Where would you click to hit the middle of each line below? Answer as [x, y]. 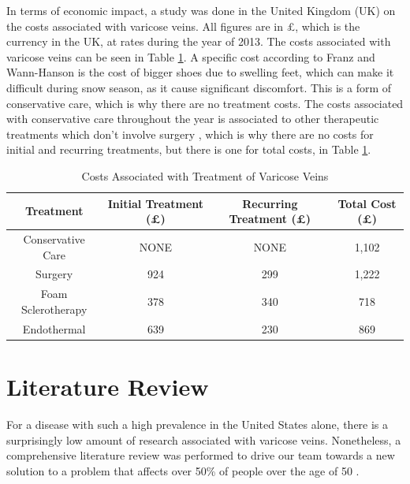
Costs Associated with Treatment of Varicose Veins [205, 175]
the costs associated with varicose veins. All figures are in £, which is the [183, 26]
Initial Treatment [156, 203]
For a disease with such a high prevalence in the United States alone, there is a [198, 424]
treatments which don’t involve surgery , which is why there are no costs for [190, 134]
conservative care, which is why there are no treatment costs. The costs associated [205, 103]
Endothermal [54, 328]
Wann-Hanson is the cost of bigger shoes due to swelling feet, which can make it [200, 72]
